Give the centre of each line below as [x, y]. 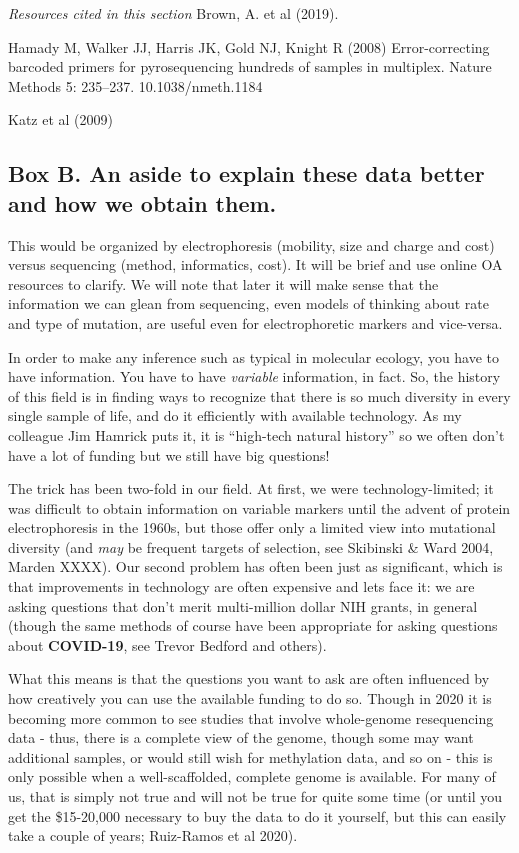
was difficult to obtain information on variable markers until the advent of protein [259, 507]
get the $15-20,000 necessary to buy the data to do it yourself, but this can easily [257, 815]
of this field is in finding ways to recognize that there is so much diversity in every [259, 395]
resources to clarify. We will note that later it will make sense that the [223, 283]
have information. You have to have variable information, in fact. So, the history [254, 376]
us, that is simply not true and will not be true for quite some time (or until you [255, 796]
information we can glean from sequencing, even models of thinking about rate [248, 303]
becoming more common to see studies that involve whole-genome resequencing [251, 717]
